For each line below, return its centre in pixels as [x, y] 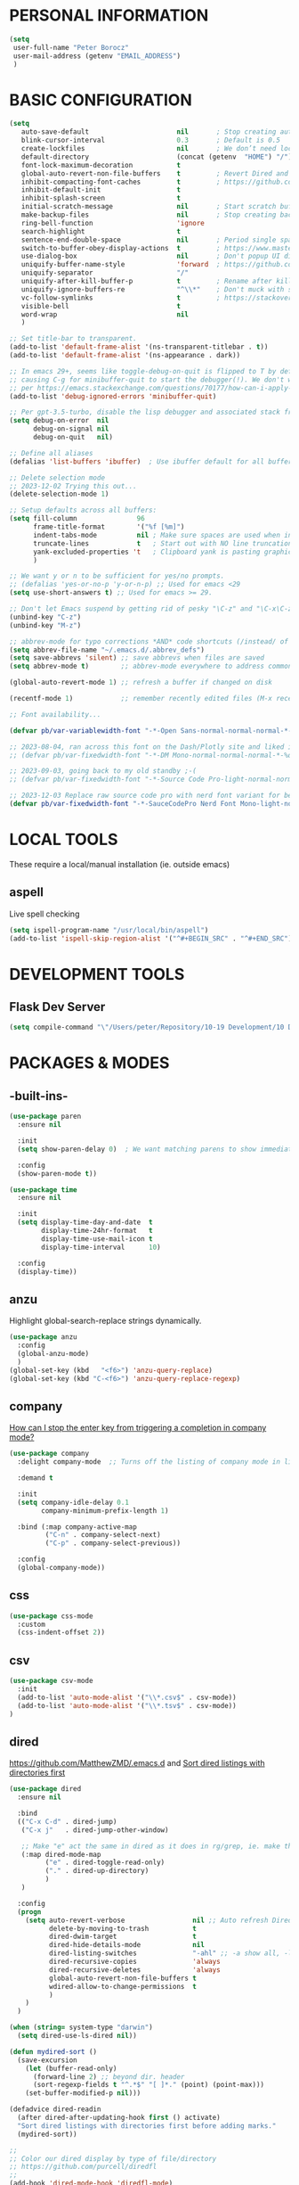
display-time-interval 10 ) [101, 1247]
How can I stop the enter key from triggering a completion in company [138, 1428]
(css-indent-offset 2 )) [61, 1632]
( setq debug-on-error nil [59, 421]
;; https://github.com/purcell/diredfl [83, 2167]
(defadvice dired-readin [55, 2109]
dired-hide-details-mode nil [126, 1945]
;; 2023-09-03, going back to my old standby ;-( [103, 771]
